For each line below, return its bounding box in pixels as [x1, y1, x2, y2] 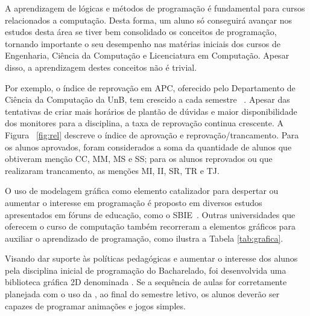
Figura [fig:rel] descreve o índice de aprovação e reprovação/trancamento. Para [5, 128, 299, 141]
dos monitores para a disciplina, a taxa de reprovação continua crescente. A [5, 117, 284, 129]
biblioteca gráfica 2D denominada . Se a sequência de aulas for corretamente [5, 276, 287, 288]
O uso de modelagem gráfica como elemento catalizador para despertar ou [5, 184, 279, 197]
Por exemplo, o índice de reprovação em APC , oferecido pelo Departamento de [5, 81, 296, 94]
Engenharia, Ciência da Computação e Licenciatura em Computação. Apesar [5, 49, 289, 62]
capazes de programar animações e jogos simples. [5, 299, 186, 312]
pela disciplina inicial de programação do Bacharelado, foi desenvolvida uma [5, 263, 286, 276]
